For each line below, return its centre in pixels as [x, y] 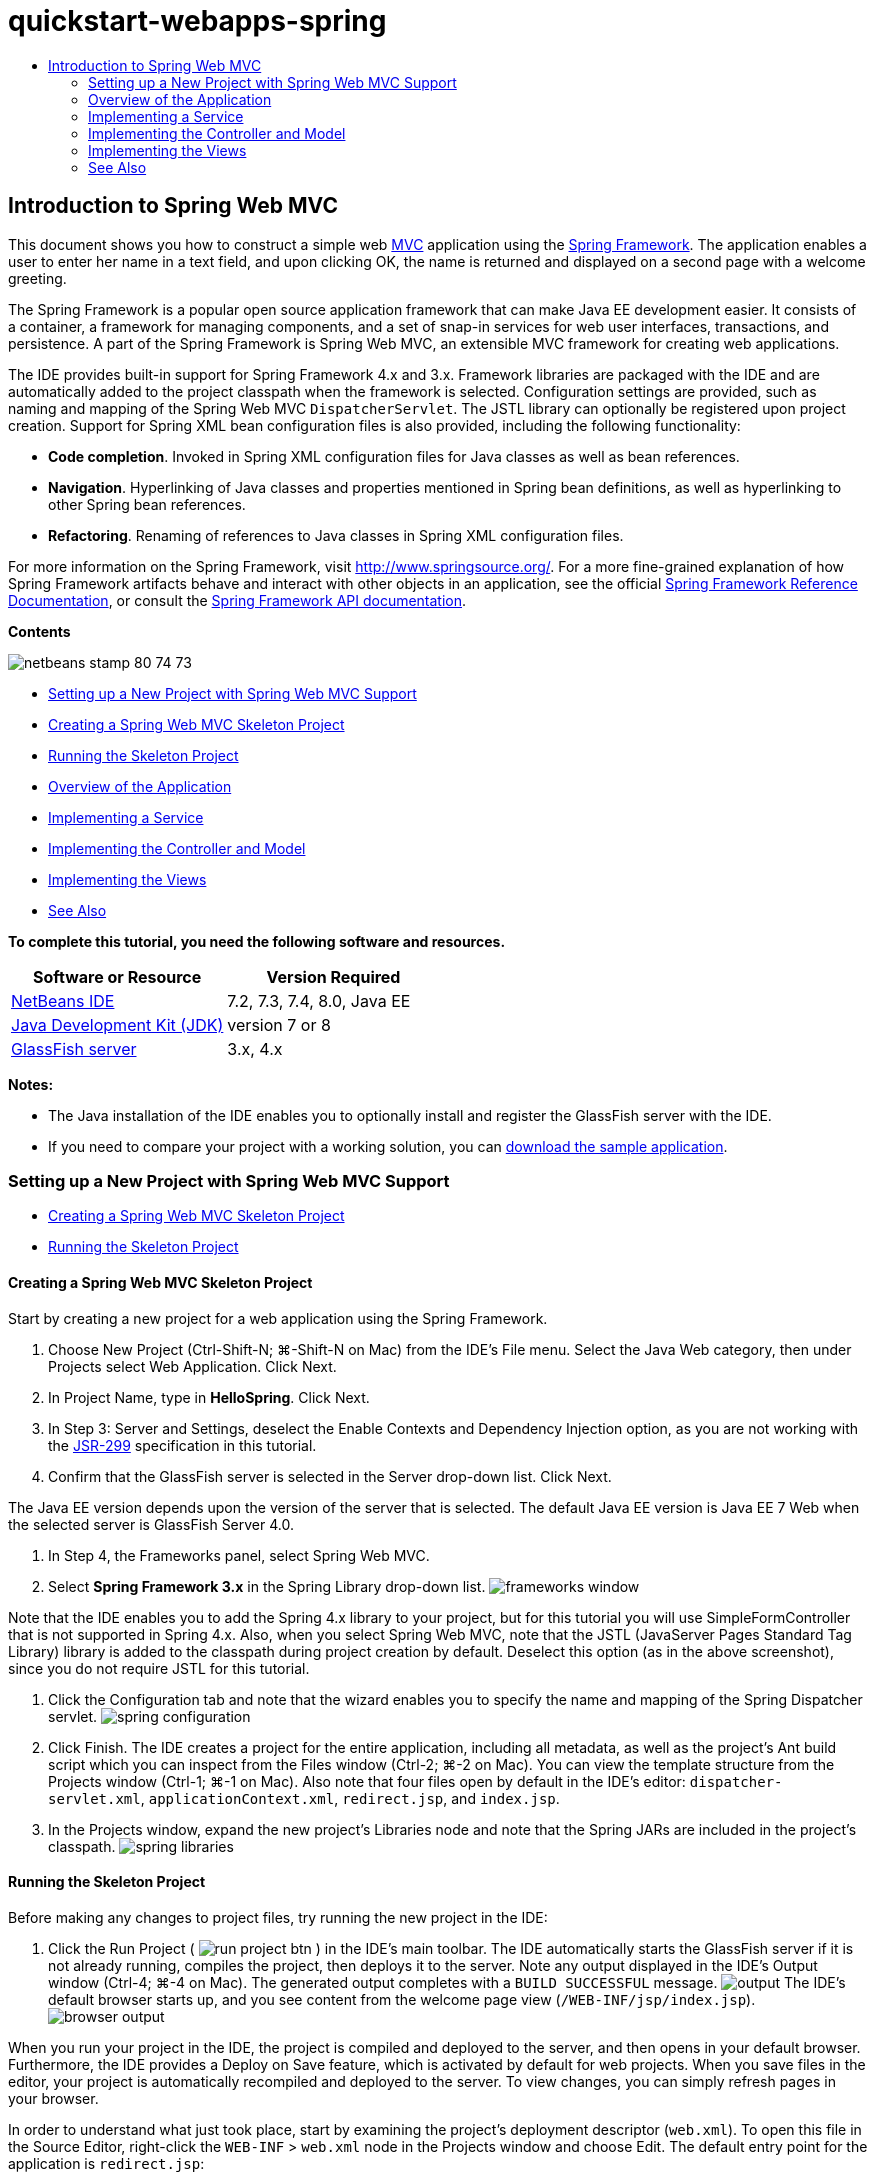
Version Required [333, 976]
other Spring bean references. [147, 504]
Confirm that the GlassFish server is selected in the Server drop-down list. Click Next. [330, 1476]
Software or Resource [117, 976]
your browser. [53, 2098]
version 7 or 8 [279, 1024]
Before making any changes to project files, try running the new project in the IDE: [278, 1917]
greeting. [37, 278]
